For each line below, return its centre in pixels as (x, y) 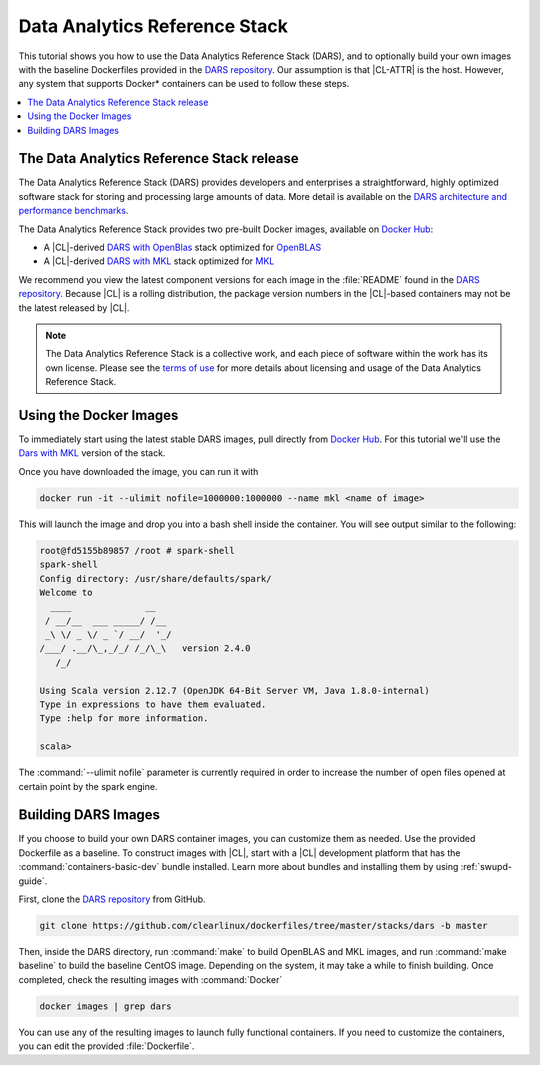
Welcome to (66, 592)
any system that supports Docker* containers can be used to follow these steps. (184, 84)
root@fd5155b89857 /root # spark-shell (137, 550)
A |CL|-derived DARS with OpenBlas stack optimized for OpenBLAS (182, 247)
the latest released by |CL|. (74, 307)
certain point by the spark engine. (88, 786)
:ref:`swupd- (486, 867)
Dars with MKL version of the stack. (92, 453)
